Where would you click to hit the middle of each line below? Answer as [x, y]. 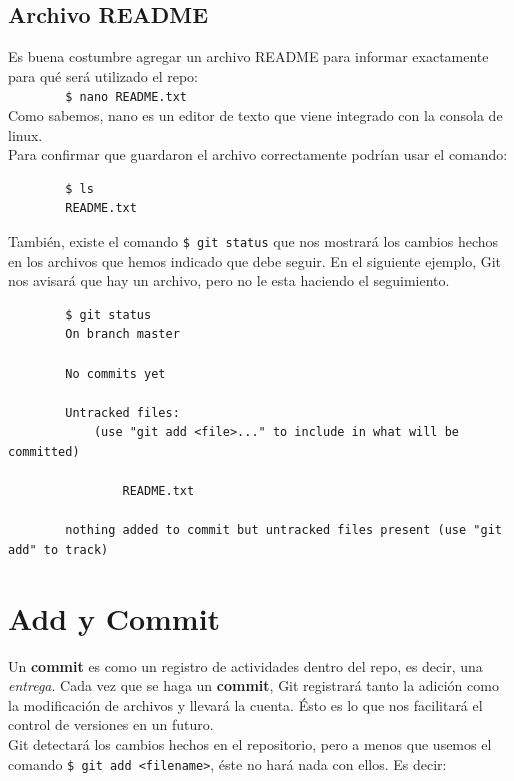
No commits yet [115, 373]
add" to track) [58, 549]
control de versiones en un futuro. [111, 724]
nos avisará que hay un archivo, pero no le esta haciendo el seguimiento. [229, 280]
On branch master [122, 334]
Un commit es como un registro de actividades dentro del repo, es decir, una [245, 665]
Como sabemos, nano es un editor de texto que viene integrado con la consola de [255, 115]
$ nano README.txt [126, 97]
